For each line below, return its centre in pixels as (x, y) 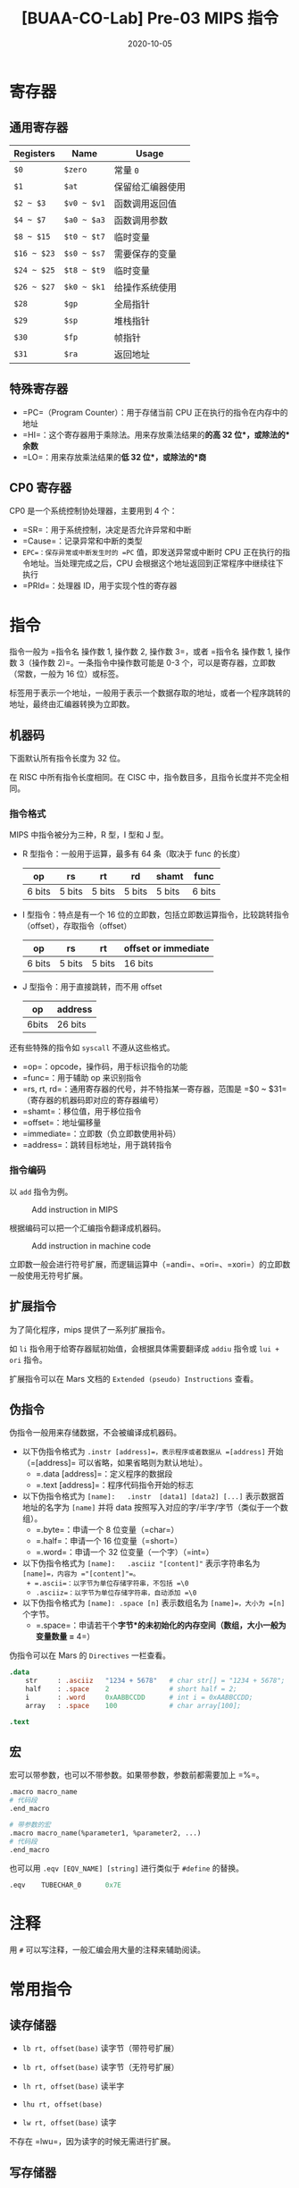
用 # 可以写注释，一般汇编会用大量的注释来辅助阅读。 (108, 1950)
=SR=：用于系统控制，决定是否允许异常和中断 (107, 530)
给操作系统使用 (145, 287)
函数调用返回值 (145, 204)
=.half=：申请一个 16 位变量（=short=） (109, 1541)
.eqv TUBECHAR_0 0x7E (66, 1885)
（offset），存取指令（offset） (77, 926)
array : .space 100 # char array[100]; (133, 1705)
